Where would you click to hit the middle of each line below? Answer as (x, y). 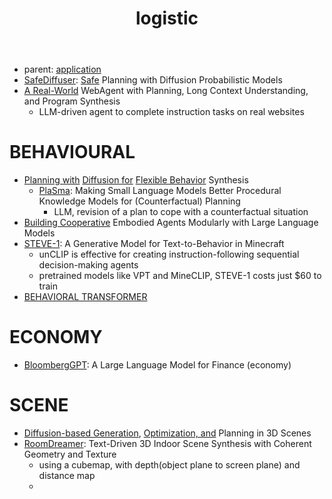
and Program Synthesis (72, 101)
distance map (67, 475)
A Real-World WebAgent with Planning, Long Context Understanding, (166, 91)
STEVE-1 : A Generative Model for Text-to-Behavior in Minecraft (154, 244)
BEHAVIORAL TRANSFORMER (85, 297)
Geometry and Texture (70, 454)
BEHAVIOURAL (72, 152)
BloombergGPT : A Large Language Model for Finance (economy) (157, 365)
